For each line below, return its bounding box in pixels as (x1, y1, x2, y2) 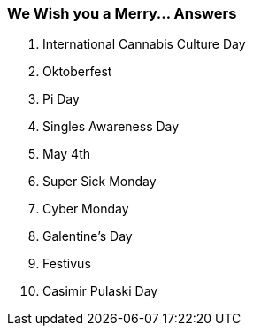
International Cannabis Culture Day (42, 36, 246, 52)
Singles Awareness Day (42, 119, 180, 135)
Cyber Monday (42, 201, 129, 217)
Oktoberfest (42, 64, 112, 80)
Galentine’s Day (42, 228, 133, 244)
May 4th (42, 146, 91, 162)
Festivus (42, 256, 91, 272)
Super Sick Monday (42, 174, 157, 190)
